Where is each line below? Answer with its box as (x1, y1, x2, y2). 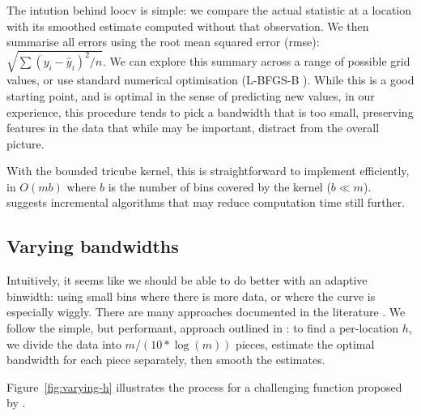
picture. (6, 135, 45, 152)
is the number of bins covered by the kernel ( (108, 178, 331, 195)
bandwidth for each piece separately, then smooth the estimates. (6, 351, 325, 368)
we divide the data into (6, 335, 121, 352)
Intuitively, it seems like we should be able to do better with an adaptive (6, 272, 368, 289)
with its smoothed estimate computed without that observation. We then (6, 17, 369, 34)
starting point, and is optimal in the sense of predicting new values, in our (6, 87, 375, 104)
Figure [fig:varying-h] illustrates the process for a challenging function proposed (6, 378, 402, 395)
